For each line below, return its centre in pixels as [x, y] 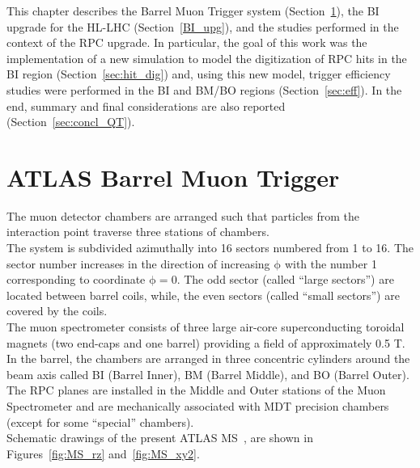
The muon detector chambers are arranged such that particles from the [183, 215]
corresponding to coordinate [76, 279]
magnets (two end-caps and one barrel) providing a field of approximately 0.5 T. [206, 342]
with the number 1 [331, 263]
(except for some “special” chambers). [100, 422]
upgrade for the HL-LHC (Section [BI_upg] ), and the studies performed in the [203, 26]
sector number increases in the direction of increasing [138, 263]
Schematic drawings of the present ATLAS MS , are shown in [160, 438]
